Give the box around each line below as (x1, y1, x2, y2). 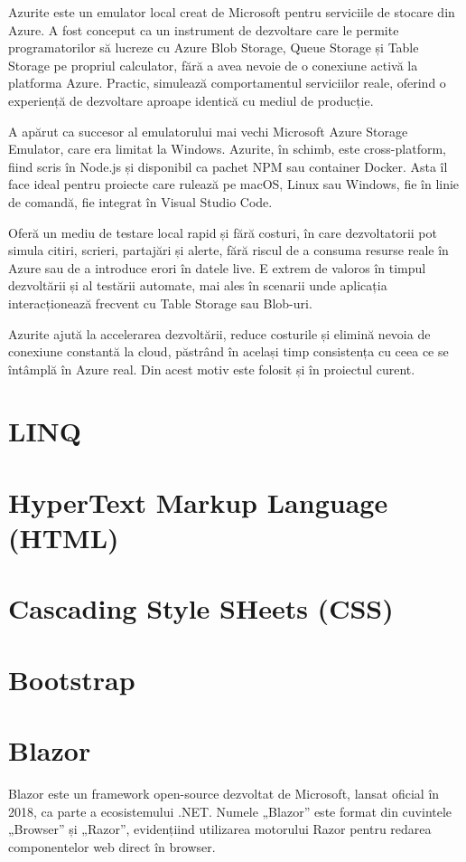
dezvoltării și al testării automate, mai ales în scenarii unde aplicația (8, 276, 387, 295)
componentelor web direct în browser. (8, 837, 216, 856)
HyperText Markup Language (8, 483, 388, 520)
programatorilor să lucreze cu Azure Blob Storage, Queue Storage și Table (8, 38, 419, 57)
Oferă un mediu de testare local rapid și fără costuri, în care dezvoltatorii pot (8, 223, 437, 242)
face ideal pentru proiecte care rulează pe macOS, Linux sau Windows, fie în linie (8, 175, 460, 194)
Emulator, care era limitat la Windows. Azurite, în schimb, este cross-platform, (8, 139, 446, 158)
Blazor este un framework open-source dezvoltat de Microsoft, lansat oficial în (8, 784, 440, 803)
